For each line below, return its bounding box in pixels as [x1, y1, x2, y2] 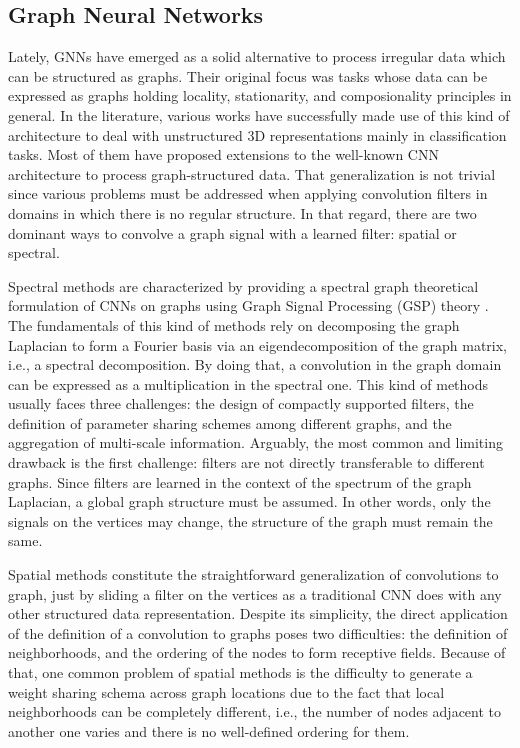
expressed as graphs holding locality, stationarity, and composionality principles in [8, 85, 512, 106]
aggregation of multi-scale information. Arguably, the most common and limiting [8, 432, 503, 453]
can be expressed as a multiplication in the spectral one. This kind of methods [8, 373, 489, 394]
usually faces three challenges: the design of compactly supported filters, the [8, 393, 474, 414]
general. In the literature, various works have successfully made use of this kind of [8, 104, 510, 125]
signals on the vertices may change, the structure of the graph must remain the [8, 510, 493, 531]
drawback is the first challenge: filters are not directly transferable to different [8, 452, 485, 473]
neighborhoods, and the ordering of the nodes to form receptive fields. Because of [8, 642, 506, 663]
